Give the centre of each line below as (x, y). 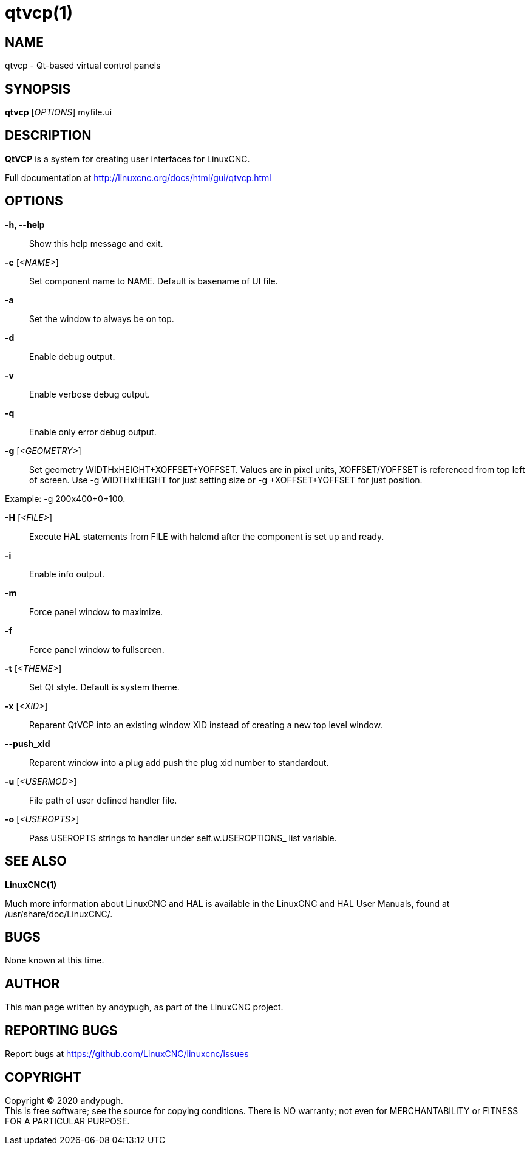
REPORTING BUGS (61, 1030)
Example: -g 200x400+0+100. (65, 498)
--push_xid (28, 743)
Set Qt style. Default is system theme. (104, 687)
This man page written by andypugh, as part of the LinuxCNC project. (144, 1007)
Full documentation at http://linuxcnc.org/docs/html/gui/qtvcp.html (138, 177)
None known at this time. (55, 960)
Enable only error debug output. (93, 432)
